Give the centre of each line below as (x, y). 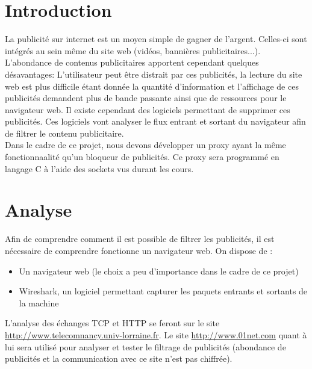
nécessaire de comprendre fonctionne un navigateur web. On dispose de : (139, 250)
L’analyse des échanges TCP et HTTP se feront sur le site (112, 323)
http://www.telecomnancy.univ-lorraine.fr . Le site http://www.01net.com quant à (156, 334)
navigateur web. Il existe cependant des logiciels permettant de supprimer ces (148, 109)
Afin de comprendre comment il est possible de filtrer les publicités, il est (140, 239)
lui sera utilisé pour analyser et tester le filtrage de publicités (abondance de (145, 346)
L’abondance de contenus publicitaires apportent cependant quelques (132, 62)
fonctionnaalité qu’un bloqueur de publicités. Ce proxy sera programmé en (142, 157)
